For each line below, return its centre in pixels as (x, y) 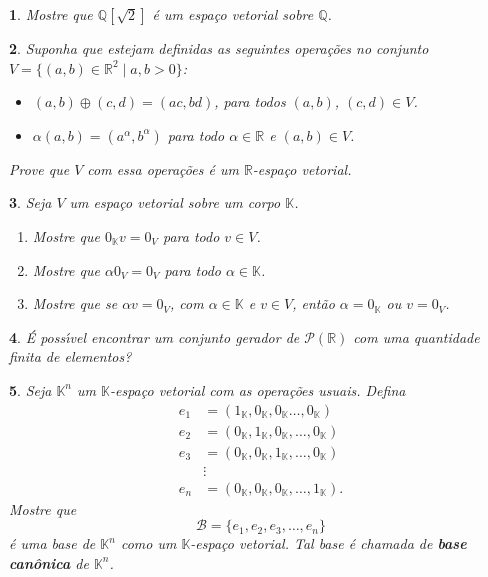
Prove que (39, 168)
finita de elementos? (70, 356)
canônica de (49, 562)
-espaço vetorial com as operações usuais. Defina (257, 389)
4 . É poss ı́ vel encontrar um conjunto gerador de (154, 336)
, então (313, 303)
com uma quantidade (416, 336)
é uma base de (52, 543)
